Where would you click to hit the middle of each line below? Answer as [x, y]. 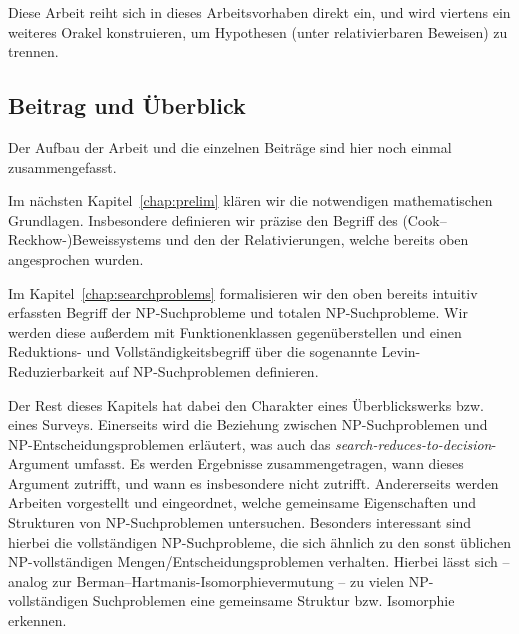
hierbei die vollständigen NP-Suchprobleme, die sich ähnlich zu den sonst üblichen [260, 541]
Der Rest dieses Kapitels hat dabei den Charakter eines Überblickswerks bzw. [246, 404]
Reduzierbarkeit [56, 370]
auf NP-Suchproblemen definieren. [214, 370]
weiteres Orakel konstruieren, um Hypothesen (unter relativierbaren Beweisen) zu [258, 31]
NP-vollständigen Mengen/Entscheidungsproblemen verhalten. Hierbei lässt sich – [259, 561]
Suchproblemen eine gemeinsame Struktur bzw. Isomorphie [273, 600]
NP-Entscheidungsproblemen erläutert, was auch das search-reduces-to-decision [250, 443]
